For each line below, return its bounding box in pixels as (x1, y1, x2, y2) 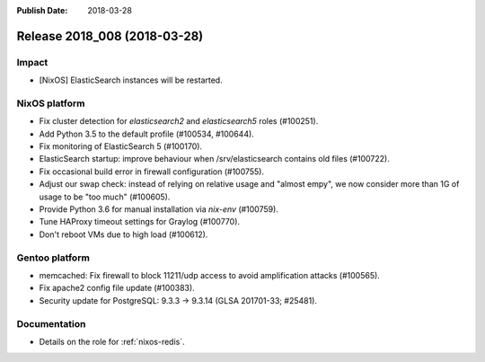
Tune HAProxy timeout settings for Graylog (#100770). (39, 216, 241, 227)
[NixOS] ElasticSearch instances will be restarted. (39, 75, 224, 85)
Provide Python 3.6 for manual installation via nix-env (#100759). (39, 204, 278, 215)
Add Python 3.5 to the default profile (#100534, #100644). (39, 128, 255, 139)
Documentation (16, 317, 86, 330)
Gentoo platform (16, 252, 90, 264)
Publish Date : (16, 5, 68, 15)
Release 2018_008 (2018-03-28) (16, 28, 204, 44)
